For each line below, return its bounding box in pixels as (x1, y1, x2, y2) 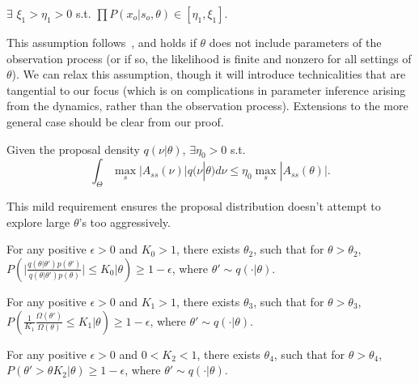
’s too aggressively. (78, 213, 171, 230)
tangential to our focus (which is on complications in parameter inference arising (6, 81, 406, 98)
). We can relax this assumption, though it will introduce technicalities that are (11, 66, 406, 83)
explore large (6, 213, 70, 230)
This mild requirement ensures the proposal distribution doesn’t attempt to (6, 198, 381, 215)
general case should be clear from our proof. (6, 113, 224, 130)
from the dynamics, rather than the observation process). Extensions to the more (6, 97, 408, 114)
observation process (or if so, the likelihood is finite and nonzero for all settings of (6, 49, 412, 66)
